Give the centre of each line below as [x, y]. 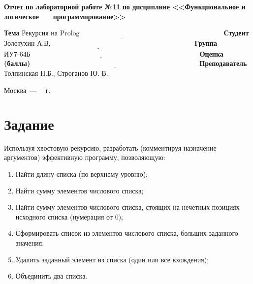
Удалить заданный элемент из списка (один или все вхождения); [112, 259]
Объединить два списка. [51, 276]
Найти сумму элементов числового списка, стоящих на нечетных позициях [127, 207]
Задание [29, 124]
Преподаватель [223, 63]
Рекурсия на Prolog [51, 34]
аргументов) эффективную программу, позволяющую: [85, 157]
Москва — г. [27, 90]
